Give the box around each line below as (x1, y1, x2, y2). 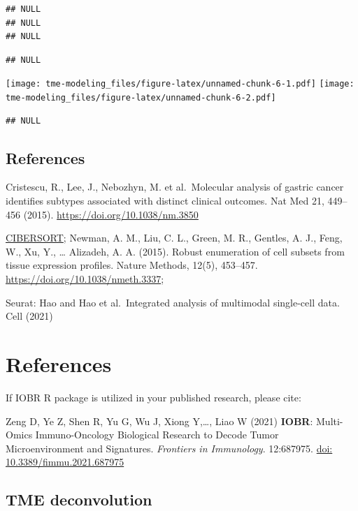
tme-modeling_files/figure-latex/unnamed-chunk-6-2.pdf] (6, 93, 276, 103)
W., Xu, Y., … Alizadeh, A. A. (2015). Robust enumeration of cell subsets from (6, 244, 345, 258)
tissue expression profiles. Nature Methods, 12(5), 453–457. (6, 258, 258, 272)
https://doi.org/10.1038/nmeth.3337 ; (6, 272, 164, 286)
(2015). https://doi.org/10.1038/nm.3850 (23, 207, 199, 221)
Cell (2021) (6, 309, 53, 323)
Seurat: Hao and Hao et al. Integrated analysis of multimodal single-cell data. (6, 295, 340, 309)
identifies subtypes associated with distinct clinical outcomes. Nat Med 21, (6, 193, 324, 208)
